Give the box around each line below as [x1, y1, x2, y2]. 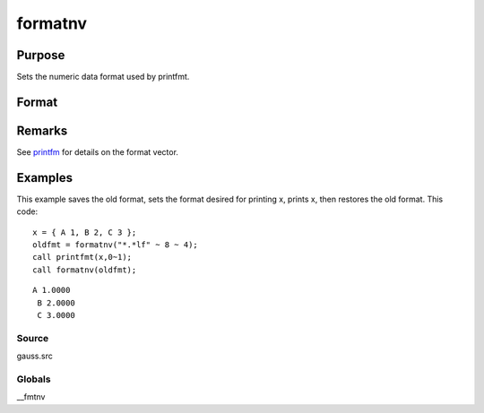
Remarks [16, 123, 68, 138]
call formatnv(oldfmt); [32, 264, 137, 275]
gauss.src [16, 350, 53, 362]
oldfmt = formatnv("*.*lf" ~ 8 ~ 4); [32, 240, 199, 250]
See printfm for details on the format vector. [16, 146, 179, 157]
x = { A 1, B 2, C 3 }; [32, 227, 137, 237]
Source [16, 331, 49, 344]
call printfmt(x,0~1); [32, 252, 133, 262]
